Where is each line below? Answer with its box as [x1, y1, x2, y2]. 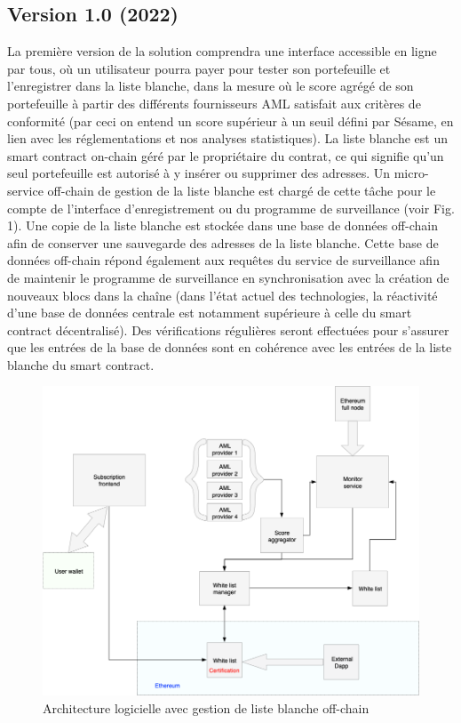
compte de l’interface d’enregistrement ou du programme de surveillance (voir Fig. [7, 198, 455, 217]
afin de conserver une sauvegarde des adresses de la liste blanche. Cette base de [7, 233, 439, 252]
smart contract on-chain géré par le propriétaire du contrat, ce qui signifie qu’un [7, 146, 444, 165]
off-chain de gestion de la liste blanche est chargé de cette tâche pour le [47, 181, 436, 199]
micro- [393, 164, 429, 182]
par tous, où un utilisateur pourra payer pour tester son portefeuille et [7, 59, 391, 77]
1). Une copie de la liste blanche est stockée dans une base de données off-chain [7, 216, 438, 235]
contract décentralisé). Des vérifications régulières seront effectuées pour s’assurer [7, 320, 449, 339]
